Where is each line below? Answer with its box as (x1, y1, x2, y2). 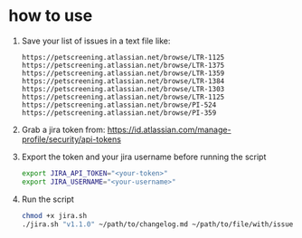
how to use (8, 5, 93, 26)
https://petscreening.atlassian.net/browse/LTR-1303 (21, 84, 225, 93)
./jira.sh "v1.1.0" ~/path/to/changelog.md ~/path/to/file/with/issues (21, 219, 297, 229)
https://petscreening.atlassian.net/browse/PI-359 (21, 108, 217, 118)
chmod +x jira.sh (21, 211, 88, 220)
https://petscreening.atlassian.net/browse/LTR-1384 (21, 76, 225, 86)
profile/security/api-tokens (21, 133, 121, 145)
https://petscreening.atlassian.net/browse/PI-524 (21, 100, 217, 109)
